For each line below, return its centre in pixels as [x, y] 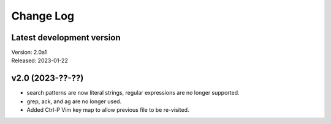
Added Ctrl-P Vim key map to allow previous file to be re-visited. [108, 110]
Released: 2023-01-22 [40, 60]
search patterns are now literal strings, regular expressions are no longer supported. [133, 93]
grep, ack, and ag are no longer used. [74, 101]
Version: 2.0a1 [29, 53]
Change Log [43, 16]
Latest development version [66, 38]
